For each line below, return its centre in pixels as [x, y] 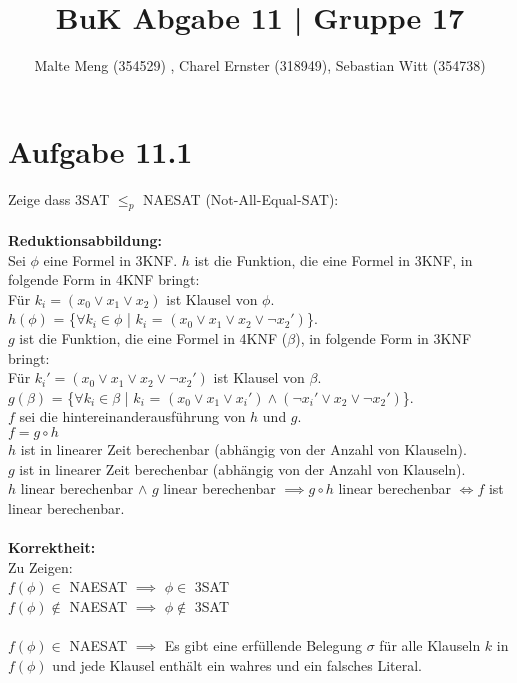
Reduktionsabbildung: [85, 240]
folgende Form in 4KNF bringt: [104, 279]
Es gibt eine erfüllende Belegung [263, 644]
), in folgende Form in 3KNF [383, 338]
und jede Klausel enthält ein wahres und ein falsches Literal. [237, 664]
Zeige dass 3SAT [59, 198]
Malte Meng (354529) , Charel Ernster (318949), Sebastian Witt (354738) [260, 65]
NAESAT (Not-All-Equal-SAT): [240, 198]
